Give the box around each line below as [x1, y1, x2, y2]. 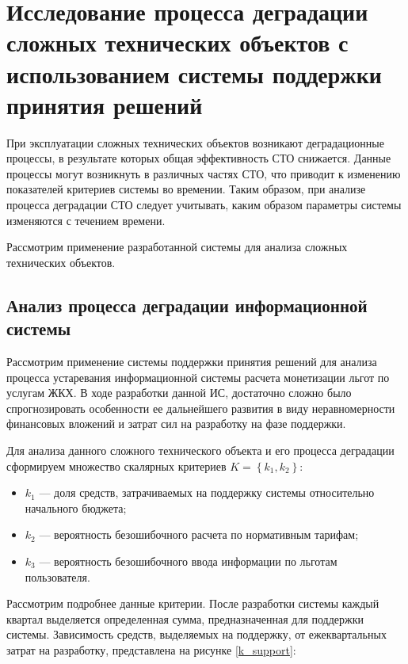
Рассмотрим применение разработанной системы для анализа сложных [6, 239, 348, 255]
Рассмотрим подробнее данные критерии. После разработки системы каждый [6, 595, 379, 612]
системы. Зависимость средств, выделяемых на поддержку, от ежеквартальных [6, 626, 387, 643]
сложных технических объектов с [6, 26, 349, 59]
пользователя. [25, 568, 90, 585]
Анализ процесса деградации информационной [6, 292, 368, 317]
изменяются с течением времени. [6, 212, 166, 228]
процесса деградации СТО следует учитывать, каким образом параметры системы [6, 197, 402, 213]
